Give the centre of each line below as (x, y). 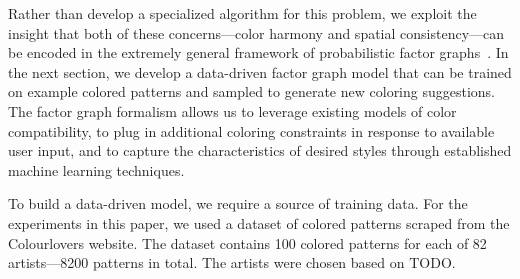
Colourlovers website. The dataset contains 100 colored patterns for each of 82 (247, 242)
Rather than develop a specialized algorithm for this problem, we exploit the (242, 13)
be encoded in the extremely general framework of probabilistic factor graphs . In (258, 52)
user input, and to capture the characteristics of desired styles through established (260, 150)
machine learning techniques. (96, 169)
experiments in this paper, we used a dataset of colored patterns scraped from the (259, 222)
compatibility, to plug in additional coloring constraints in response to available (251, 130)
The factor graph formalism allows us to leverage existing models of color (232, 110)
